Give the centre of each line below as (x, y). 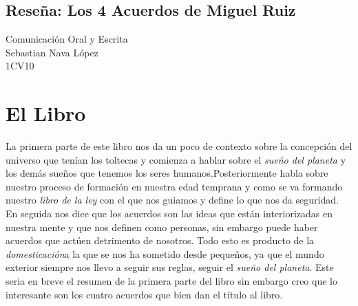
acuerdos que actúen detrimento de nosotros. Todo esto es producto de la (160, 240)
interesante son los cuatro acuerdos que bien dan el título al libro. (144, 294)
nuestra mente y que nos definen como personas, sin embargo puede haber (162, 227)
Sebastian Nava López (52, 52)
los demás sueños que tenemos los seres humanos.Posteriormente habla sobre (167, 173)
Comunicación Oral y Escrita (67, 39)
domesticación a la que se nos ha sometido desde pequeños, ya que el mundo (165, 253)
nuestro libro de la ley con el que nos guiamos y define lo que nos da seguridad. (172, 200)
